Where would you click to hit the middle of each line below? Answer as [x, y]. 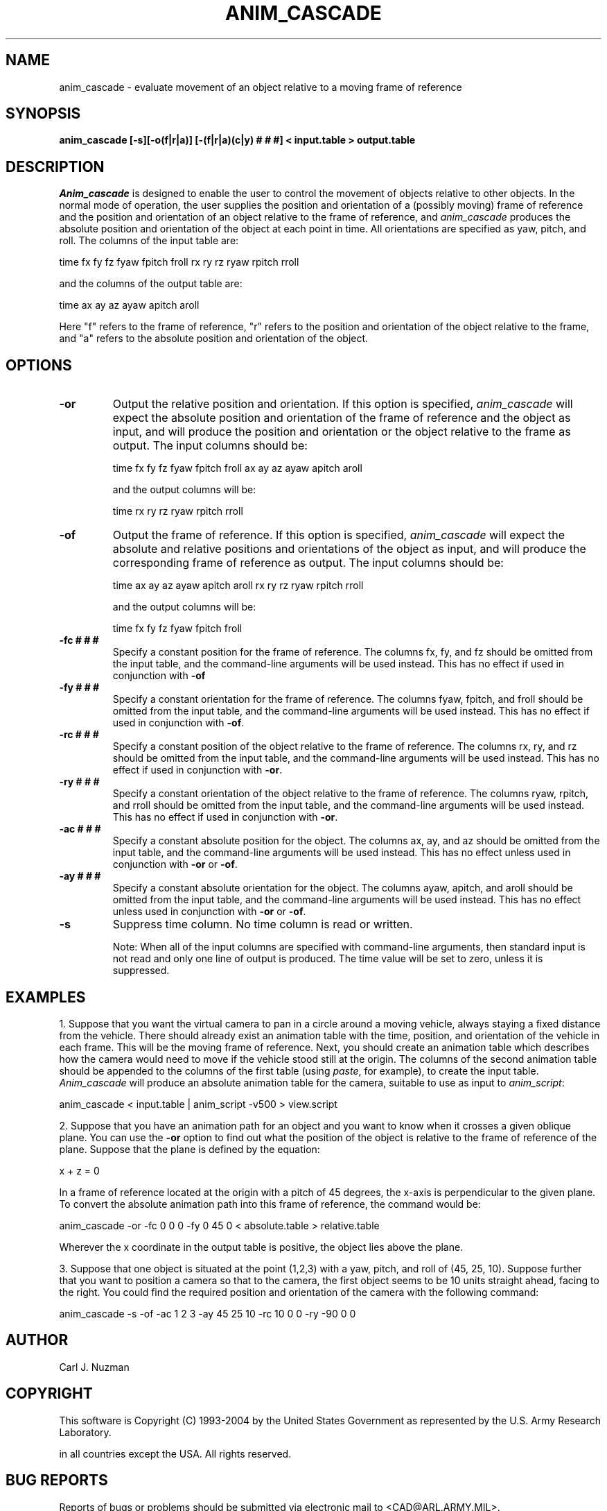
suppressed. [141, 971]
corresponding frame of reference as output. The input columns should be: [308, 563]
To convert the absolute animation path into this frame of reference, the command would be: [270, 1204]
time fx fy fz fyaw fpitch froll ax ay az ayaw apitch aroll [237, 468]
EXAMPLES [46, 997]
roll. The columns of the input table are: [149, 241]
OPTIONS [39, 365]
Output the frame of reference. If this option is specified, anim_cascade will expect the [339, 535]
